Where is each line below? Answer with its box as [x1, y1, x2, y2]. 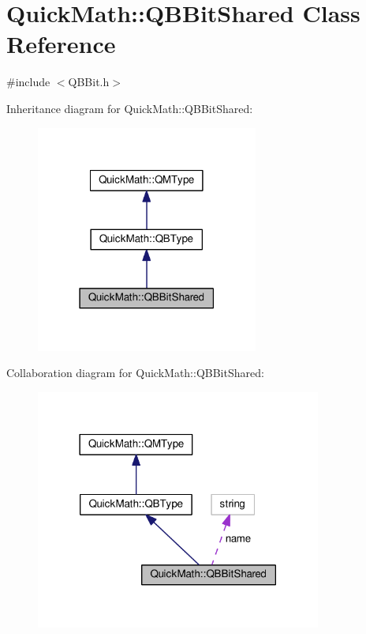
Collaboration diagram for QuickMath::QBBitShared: [6, 364, 264, 381]
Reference [6, 28, 116, 60]
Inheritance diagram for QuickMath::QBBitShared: [6, 100, 253, 116]
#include [6, 74, 50, 90]
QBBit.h [68, 74, 110, 90]
